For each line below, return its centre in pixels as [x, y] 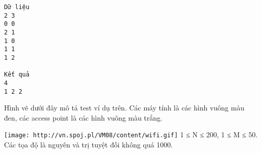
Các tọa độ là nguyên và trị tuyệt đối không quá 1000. [89, 145]
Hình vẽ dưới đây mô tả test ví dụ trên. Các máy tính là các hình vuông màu [124, 108]
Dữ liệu [17, 7]
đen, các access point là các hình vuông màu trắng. [83, 117]
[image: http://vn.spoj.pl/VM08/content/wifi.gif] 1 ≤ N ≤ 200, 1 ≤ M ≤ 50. [131, 135]
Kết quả [17, 75]
